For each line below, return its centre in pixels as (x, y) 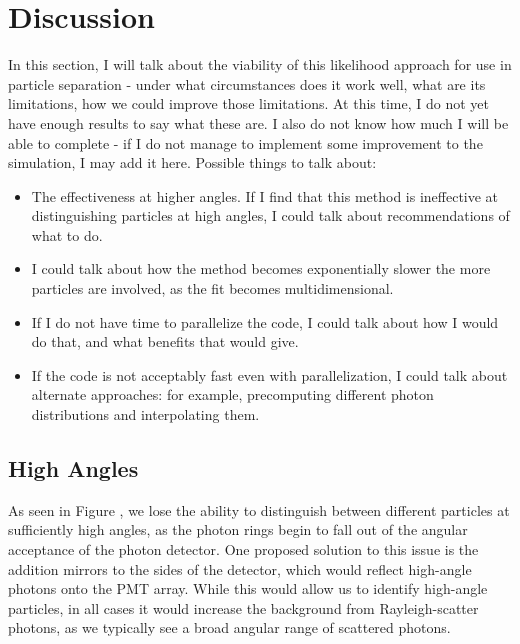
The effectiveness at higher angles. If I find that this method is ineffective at (265, 195)
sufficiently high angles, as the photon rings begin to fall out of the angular (238, 529)
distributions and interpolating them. (145, 414)
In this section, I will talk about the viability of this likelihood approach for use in (260, 64)
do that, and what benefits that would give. (165, 341)
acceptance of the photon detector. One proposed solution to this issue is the (243, 549)
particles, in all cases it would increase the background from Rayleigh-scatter (243, 607)
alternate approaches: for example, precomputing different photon (232, 394)
